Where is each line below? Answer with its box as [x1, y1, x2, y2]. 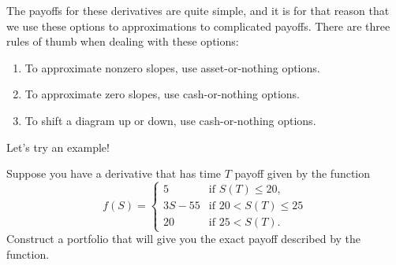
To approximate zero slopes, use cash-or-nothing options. [24, 86, 300, 102]
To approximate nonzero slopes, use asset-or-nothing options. [24, 59, 320, 75]
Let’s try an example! [6, 138, 110, 155]
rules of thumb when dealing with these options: [6, 33, 239, 50]
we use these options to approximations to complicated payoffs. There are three [6, 17, 390, 34]
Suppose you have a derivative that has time [6, 165, 222, 182]
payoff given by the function [234, 165, 371, 182]
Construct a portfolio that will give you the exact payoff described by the [6, 230, 361, 247]
